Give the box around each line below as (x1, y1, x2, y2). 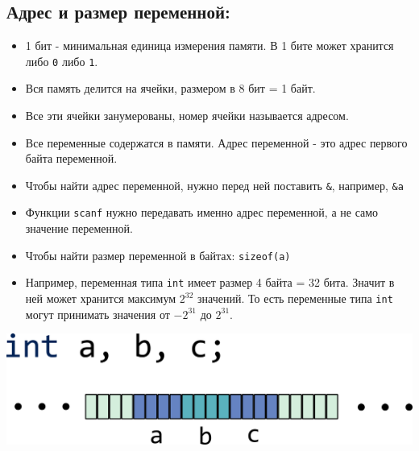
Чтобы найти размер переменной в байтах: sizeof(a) (25, 246, 291, 263)
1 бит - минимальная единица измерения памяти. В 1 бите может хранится (25, 37, 394, 54)
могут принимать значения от (25, 305, 170, 322)
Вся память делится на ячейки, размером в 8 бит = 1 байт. (25, 80, 316, 97)
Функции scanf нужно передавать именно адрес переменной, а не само (25, 204, 379, 221)
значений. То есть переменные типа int (197, 290, 393, 307)
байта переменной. (25, 150, 118, 167)
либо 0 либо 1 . (25, 52, 98, 69)
